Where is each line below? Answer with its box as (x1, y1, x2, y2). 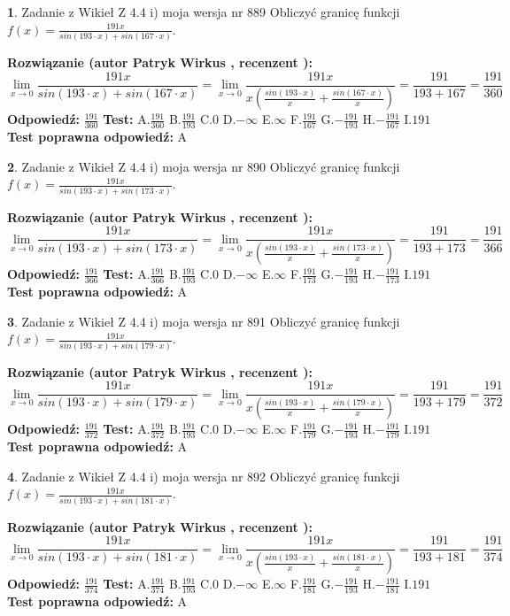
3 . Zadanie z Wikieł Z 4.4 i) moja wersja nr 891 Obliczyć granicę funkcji (7, 312, 400, 330)
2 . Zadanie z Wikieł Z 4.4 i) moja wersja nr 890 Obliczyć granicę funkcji (7, 157, 400, 175)
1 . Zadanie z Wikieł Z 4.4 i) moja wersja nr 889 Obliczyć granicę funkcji (7, 3, 400, 20)
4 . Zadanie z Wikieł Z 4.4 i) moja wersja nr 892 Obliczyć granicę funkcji (7, 466, 400, 485)
